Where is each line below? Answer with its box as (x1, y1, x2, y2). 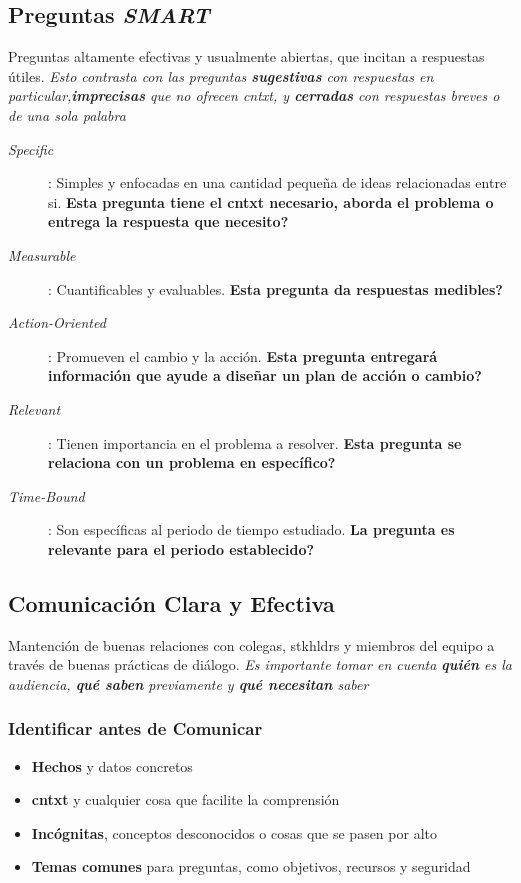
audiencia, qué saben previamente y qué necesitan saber (8, 673, 369, 694)
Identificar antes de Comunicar (8, 716, 263, 741)
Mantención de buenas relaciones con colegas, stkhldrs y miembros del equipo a (8, 634, 495, 655)
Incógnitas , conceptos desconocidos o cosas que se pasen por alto (31, 822, 437, 843)
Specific (8, 138, 54, 159)
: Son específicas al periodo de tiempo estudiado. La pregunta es (48, 519, 455, 540)
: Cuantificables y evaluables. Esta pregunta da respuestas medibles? (48, 278, 503, 299)
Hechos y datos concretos (31, 755, 193, 776)
